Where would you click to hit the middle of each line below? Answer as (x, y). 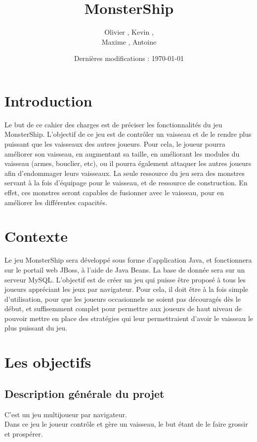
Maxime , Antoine (129, 41)
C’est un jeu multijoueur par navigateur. (66, 414)
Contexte (36, 236)
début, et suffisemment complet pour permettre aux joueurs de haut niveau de (123, 308)
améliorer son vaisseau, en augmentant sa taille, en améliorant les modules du (122, 153)
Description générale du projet (85, 393)
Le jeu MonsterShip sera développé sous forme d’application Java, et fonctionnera (128, 260)
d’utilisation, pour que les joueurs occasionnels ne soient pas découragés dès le (123, 299)
